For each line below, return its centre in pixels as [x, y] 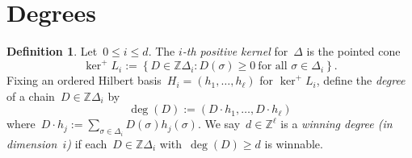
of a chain [31, 96]
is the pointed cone [353, 51]
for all [273, 67]
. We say [219, 124]
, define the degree [361, 80]
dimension [32, 143]
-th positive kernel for [235, 51]
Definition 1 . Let [52, 51]
